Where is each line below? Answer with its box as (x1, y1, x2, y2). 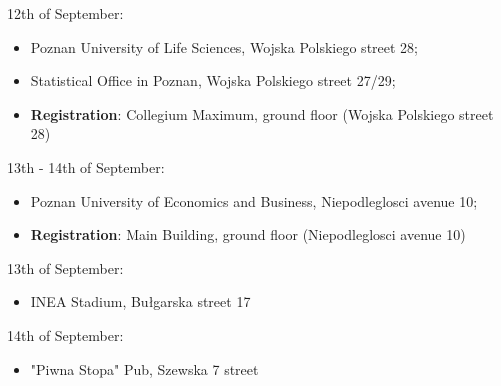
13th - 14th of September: (7, 156, 165, 177)
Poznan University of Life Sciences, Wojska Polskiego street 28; (30, 36, 418, 57)
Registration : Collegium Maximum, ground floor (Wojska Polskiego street (30, 103, 494, 124)
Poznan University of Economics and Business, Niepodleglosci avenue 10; (30, 190, 478, 211)
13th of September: (7, 257, 124, 278)
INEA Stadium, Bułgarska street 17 (30, 291, 251, 312)
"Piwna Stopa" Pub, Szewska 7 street (30, 358, 259, 379)
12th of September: (7, 3, 124, 23)
